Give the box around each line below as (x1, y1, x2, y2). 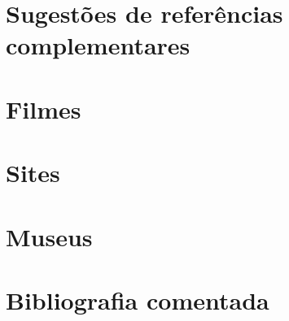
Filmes (6, 92, 81, 125)
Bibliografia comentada (6, 283, 269, 316)
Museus (6, 219, 93, 253)
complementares (6, 28, 190, 62)
